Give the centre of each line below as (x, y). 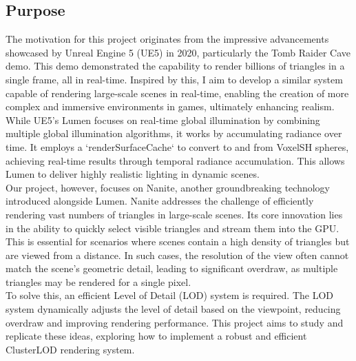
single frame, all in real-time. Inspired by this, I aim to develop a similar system (174, 79)
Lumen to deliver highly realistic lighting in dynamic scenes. (133, 174)
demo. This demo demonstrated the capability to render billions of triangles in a (175, 66)
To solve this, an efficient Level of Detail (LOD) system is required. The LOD (170, 295)
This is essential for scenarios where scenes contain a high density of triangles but (178, 241)
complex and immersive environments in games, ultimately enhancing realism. (170, 106)
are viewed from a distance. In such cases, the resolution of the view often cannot (177, 255)
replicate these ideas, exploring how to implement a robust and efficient (156, 336)
